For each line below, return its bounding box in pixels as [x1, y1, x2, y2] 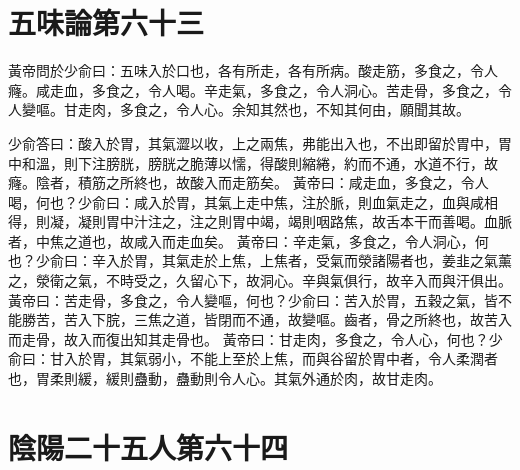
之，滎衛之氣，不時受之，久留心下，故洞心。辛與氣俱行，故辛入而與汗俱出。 [8, 270, 512, 291]
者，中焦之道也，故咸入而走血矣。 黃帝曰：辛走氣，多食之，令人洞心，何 [8, 230, 489, 251]
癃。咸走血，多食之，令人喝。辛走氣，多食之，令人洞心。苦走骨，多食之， [8, 79, 498, 100]
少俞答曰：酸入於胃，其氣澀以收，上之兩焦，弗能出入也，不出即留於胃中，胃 [8, 132, 512, 153]
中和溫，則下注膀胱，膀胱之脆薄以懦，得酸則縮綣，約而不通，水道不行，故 [8, 152, 498, 173]
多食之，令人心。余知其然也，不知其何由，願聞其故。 [119, 99, 470, 120]
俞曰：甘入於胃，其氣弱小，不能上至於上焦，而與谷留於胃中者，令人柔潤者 [8, 348, 498, 369]
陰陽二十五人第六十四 [8, 426, 289, 467]
